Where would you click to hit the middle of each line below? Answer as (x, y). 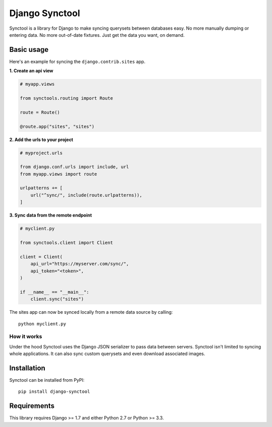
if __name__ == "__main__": (54, 292)
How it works (26, 336)
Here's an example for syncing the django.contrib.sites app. (77, 61)
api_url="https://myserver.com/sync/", (80, 264)
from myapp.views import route (59, 174)
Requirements (32, 406)
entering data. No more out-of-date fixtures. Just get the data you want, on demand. (97, 35)
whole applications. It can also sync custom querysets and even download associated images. (107, 354)
